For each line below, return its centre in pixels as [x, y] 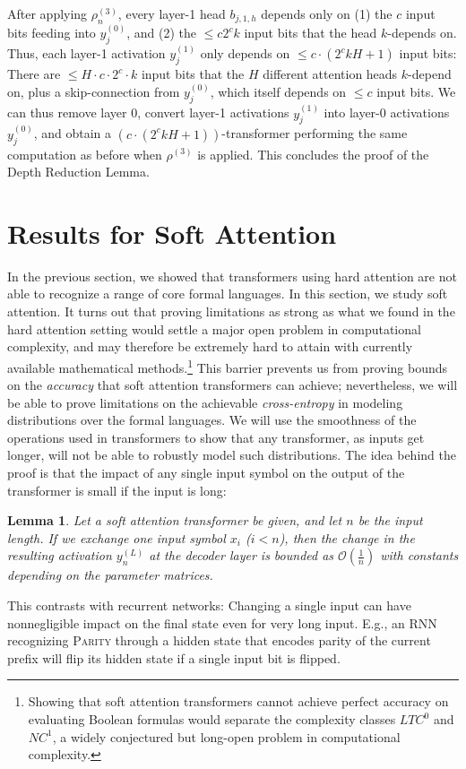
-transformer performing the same [315, 133]
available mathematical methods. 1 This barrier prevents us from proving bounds [228, 366]
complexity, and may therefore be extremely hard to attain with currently [210, 346]
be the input [390, 520]
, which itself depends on [278, 92]
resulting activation [60, 555]
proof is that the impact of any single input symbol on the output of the [206, 473]
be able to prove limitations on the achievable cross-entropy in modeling [205, 402]
